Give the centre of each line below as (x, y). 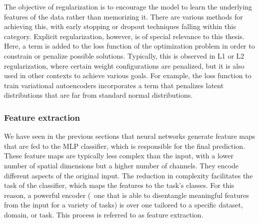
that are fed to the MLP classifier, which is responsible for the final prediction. (125, 146)
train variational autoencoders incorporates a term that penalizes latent (114, 85)
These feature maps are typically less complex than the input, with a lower (119, 156)
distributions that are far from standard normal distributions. (98, 95)
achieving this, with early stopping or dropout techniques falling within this (120, 26)
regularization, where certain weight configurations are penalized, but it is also (124, 65)
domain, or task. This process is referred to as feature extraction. (104, 214)
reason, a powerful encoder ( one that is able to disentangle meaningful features (126, 195)
